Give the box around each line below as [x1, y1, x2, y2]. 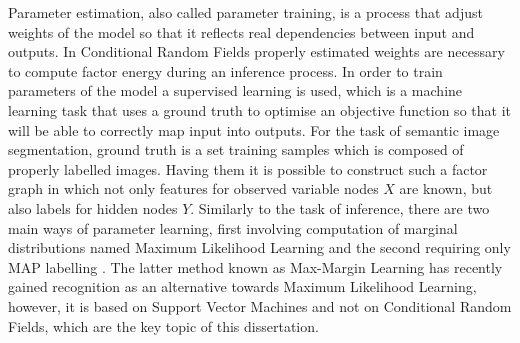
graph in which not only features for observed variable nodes [8, 178, 379, 199]
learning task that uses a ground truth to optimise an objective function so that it [8, 99, 511, 120]
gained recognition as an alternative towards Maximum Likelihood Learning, [8, 276, 477, 297]
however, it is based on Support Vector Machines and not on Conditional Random [8, 295, 512, 316]
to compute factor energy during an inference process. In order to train [8, 60, 443, 81]
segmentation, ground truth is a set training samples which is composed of [8, 139, 464, 160]
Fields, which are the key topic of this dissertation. [8, 315, 319, 336]
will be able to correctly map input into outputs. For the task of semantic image [8, 119, 500, 140]
